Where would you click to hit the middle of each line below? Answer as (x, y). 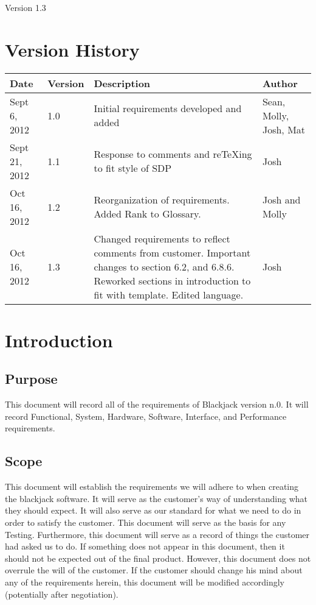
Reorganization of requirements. (162, 200)
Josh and (281, 200)
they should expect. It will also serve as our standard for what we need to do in (153, 510)
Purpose (31, 379)
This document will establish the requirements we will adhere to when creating (152, 486)
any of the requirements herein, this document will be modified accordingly (145, 582)
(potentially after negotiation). (62, 594)
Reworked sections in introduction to (172, 280)
